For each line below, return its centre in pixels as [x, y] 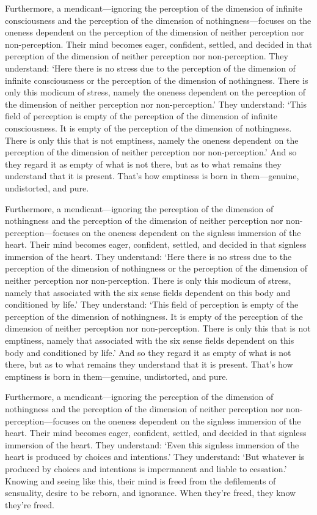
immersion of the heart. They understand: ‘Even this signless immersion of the [152, 444]
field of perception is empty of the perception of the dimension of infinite [141, 116]
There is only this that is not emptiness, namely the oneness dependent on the [152, 140]
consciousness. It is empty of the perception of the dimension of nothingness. [148, 128]
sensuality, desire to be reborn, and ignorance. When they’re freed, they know [151, 493]
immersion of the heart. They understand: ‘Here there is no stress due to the [148, 256]
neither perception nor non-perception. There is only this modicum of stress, [148, 280]
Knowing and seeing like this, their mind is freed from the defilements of [140, 480]
